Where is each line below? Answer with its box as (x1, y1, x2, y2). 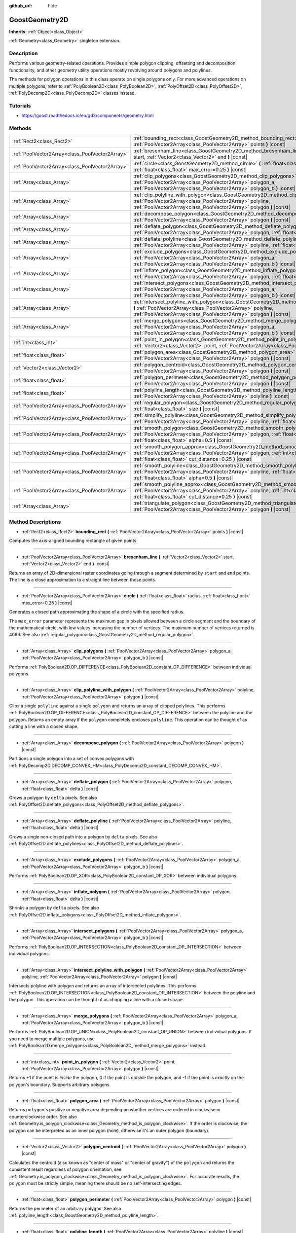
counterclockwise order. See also (9, 1114, 77, 1120)
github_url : (9, 3, 32, 8)
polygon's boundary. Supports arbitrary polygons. (9, 1082, 111, 1088)
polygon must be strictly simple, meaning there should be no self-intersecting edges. (9, 1180, 182, 1186)
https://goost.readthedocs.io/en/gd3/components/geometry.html (21, 112, 154, 118)
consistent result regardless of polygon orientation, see (9, 1166, 122, 1172)
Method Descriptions (9, 518, 61, 525)
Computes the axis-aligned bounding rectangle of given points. (9, 538, 138, 544)
